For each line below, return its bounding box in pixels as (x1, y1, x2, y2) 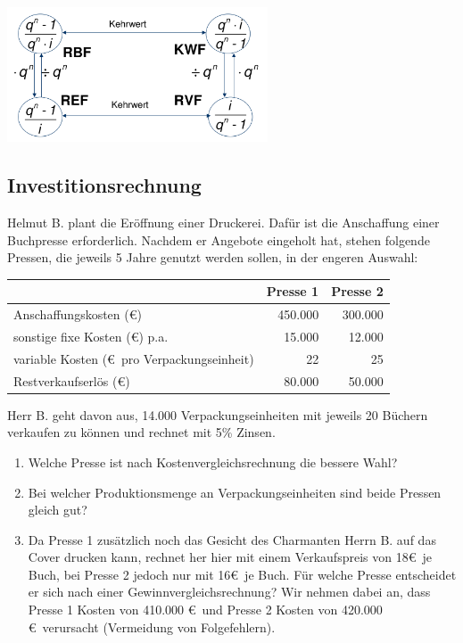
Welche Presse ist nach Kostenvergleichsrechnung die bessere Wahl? (28, 452, 398, 471)
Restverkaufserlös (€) (13, 371, 130, 390)
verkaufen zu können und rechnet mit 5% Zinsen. (7, 423, 276, 441)
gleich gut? (28, 500, 87, 519)
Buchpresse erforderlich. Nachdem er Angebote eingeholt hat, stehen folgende (7, 230, 430, 249)
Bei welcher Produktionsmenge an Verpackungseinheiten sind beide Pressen (28, 482, 442, 501)
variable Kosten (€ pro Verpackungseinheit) (13, 349, 254, 367)
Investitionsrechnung (7, 171, 202, 199)
